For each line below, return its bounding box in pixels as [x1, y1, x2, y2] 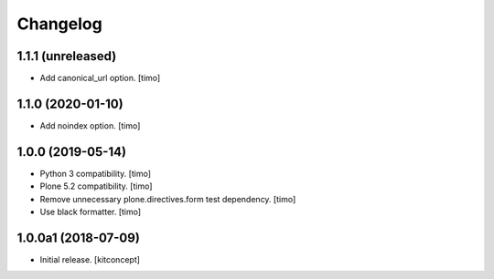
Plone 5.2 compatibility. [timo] [39, 181, 153, 191]
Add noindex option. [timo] [39, 119, 141, 131]
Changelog [16, 14, 102, 34]
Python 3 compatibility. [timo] [39, 168, 151, 179]
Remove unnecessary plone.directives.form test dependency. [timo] [39, 193, 296, 204]
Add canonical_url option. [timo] [39, 73, 161, 84]
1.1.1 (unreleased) [16, 48, 117, 64]
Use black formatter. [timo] [39, 206, 142, 218]
